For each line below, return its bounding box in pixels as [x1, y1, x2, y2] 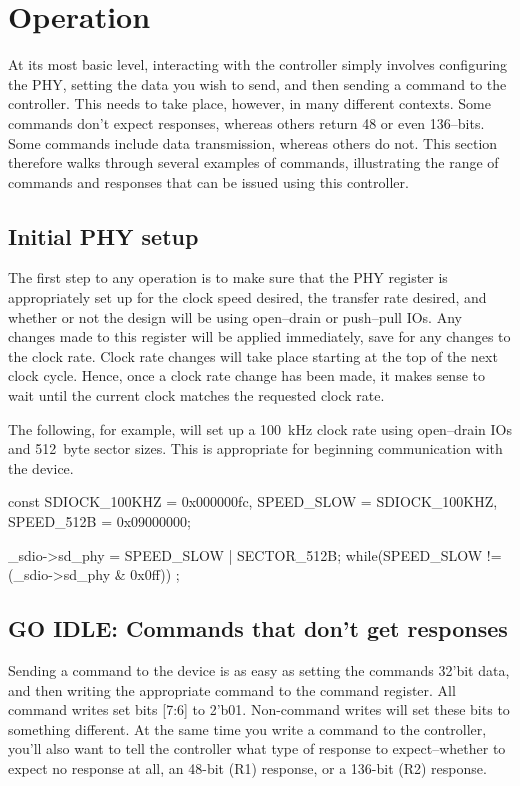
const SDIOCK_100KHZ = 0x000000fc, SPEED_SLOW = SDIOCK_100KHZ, [8, 491, 498, 512]
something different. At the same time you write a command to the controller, [8, 718, 487, 739]
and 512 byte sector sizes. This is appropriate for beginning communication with [8, 438, 503, 459]
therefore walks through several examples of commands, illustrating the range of [8, 152, 499, 173]
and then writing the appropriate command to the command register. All [8, 679, 456, 700]
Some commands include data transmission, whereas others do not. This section [8, 132, 498, 153]
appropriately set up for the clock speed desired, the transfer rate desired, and [8, 287, 487, 308]
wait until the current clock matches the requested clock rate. [8, 385, 385, 406]
